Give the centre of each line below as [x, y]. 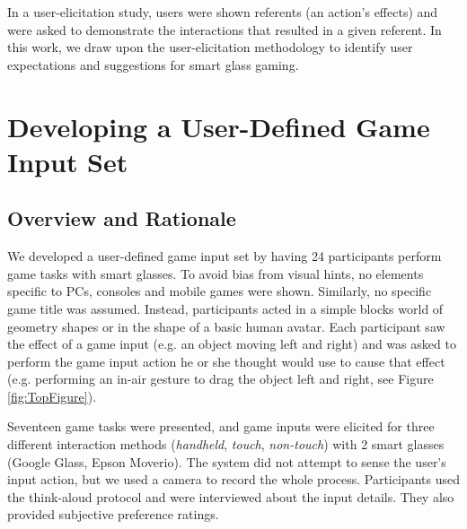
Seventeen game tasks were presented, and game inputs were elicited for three [221, 426]
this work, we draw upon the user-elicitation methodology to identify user [210, 47]
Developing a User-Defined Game [219, 126]
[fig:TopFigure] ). [52, 396]
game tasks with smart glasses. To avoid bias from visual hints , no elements [216, 273]
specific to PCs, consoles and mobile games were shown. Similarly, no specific [220, 291]
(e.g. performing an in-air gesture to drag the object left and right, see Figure [220, 379]
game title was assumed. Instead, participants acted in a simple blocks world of [225, 308]
